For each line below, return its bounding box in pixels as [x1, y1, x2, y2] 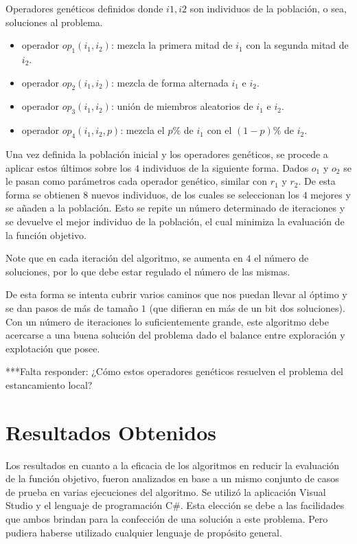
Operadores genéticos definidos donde [5, 1, 163, 15]
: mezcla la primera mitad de [111, 38, 233, 52]
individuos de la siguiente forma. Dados [142, 160, 309, 174]
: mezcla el [120, 123, 165, 137]
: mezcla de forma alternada [111, 75, 229, 89]
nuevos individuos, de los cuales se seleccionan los [91, 187, 299, 201]
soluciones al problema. [5, 14, 103, 29]
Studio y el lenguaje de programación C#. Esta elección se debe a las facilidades [5, 498, 345, 512]
